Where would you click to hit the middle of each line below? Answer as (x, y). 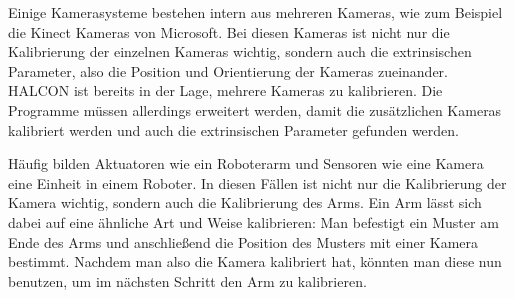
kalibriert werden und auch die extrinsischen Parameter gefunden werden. (233, 129)
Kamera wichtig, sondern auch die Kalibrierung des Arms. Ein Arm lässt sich (245, 202)
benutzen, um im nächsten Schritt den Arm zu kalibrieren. (187, 280)
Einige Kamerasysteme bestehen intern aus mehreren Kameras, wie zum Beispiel (255, 12)
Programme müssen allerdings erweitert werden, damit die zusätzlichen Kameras (255, 109)
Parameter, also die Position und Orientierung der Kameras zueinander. (228, 70)
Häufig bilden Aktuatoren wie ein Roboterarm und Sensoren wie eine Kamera (246, 163)
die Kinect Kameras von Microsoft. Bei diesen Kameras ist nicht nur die (229, 31)
